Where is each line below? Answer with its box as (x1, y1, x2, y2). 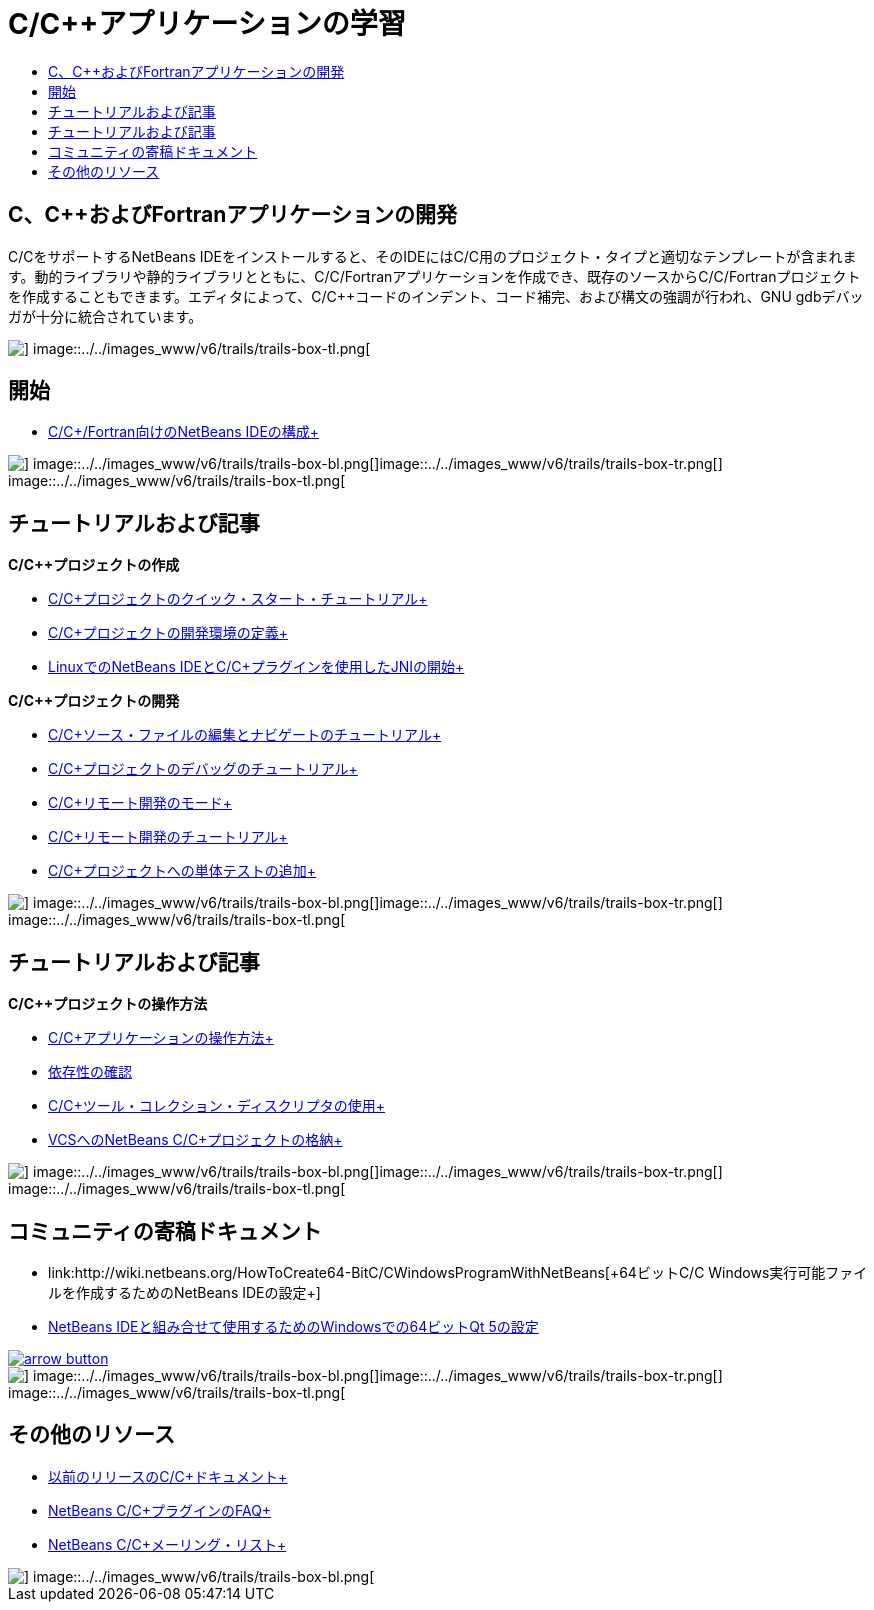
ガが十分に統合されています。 (8, 307, 203, 325)
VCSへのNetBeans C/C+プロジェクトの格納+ (48, 1131, 343, 1149)
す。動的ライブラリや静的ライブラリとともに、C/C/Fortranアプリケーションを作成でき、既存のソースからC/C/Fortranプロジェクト (8, 267, 861, 285)
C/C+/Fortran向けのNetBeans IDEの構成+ (48, 423, 320, 441)
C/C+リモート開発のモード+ (48, 794, 233, 812)
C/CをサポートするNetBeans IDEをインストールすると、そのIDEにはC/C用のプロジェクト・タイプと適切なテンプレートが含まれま (8, 247, 857, 265)
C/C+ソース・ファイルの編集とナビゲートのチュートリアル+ (48, 726, 442, 744)
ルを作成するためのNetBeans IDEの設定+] (48, 1283, 321, 1301)
